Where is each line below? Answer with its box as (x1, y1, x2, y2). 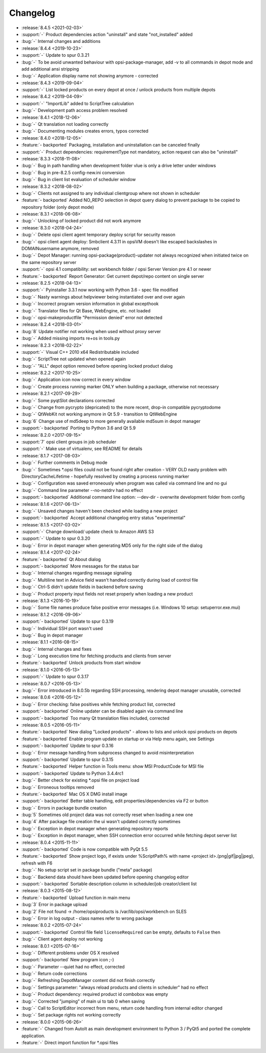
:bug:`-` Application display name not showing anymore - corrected (21, 73, 159, 79)
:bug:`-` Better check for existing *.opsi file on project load (21, 777, 140, 783)
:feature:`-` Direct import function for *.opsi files (21, 1039, 118, 1046)
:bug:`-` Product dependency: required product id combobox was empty (21, 991, 168, 997)
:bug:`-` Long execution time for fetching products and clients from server (21, 653, 171, 659)
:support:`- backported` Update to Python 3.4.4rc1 (21, 770, 124, 776)
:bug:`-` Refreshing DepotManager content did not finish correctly (21, 978, 155, 983)
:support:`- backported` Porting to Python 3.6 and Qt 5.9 (21, 425, 136, 431)
